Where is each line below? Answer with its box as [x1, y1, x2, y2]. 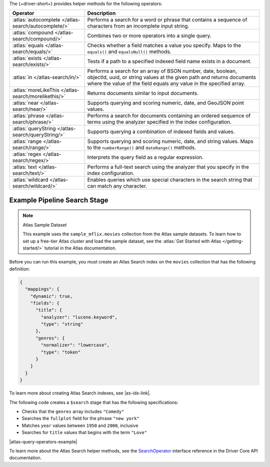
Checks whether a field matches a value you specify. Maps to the [87, 42, 241, 49]
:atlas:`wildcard [12, 176, 48, 183]
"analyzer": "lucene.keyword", [40, 314, 117, 320]
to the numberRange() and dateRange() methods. [87, 144, 196, 151]
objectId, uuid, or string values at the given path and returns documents [87, 74, 256, 81]
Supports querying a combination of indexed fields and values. [87, 128, 235, 135]
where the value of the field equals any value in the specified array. [87, 80, 245, 87]
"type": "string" [40, 321, 83, 327]
